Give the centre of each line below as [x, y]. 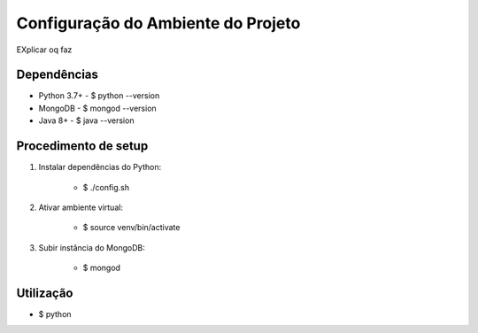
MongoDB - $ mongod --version [97, 108]
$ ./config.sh [106, 187]
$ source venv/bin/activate [131, 228]
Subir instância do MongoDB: [92, 247]
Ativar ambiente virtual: [81, 207]
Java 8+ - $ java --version [86, 120]
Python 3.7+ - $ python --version [99, 96]
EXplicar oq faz [44, 50]
